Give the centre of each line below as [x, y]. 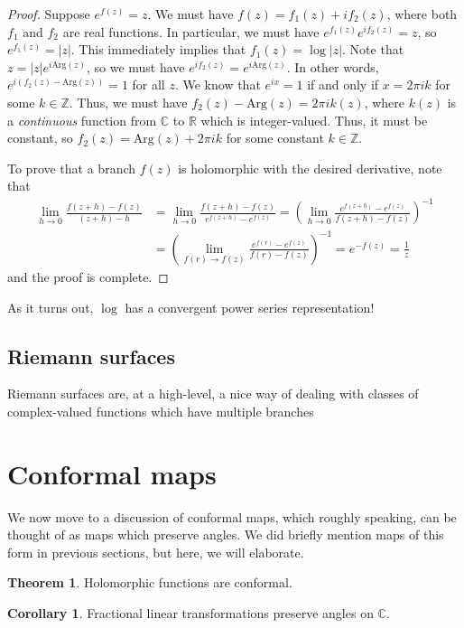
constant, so [40, 138]
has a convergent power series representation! [250, 307]
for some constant [275, 138]
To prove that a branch [72, 168]
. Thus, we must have [128, 102]
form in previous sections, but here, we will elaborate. [156, 552]
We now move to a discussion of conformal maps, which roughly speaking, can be [232, 516]
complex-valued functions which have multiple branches [161, 411]
